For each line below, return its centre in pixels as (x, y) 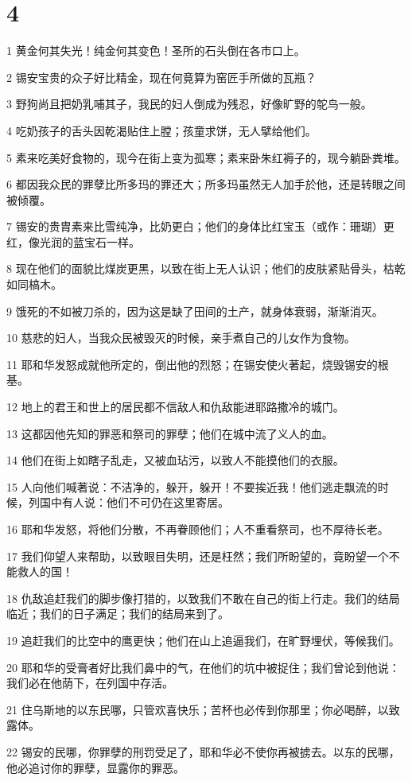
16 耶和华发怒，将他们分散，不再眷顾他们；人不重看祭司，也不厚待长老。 (198, 529)
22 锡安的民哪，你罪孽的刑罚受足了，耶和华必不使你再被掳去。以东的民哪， (203, 751)
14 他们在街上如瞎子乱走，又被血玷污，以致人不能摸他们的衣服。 (175, 460)
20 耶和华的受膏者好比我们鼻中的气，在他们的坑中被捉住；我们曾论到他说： (203, 667)
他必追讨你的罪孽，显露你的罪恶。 (95, 767)
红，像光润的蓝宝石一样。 (73, 241)
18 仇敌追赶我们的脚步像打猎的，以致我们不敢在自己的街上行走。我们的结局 (203, 598)
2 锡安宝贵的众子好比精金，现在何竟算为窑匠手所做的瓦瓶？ (161, 77)
